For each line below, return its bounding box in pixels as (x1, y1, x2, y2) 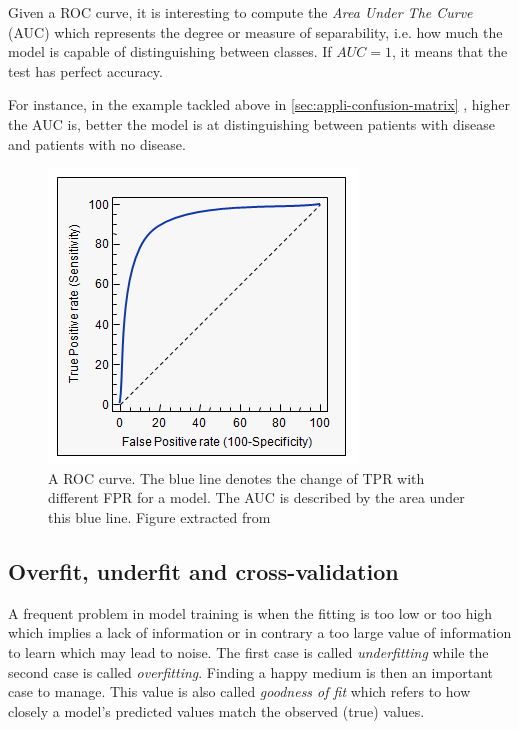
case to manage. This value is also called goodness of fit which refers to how (8, 681, 471, 702)
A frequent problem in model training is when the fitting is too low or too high (8, 602, 493, 623)
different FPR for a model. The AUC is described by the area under (48, 487, 465, 508)
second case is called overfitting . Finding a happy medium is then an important (8, 661, 493, 682)
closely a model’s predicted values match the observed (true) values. (8, 700, 425, 721)
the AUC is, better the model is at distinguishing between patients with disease (8, 113, 496, 134)
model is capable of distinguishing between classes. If (8, 41, 332, 62)
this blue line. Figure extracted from (48, 506, 271, 527)
